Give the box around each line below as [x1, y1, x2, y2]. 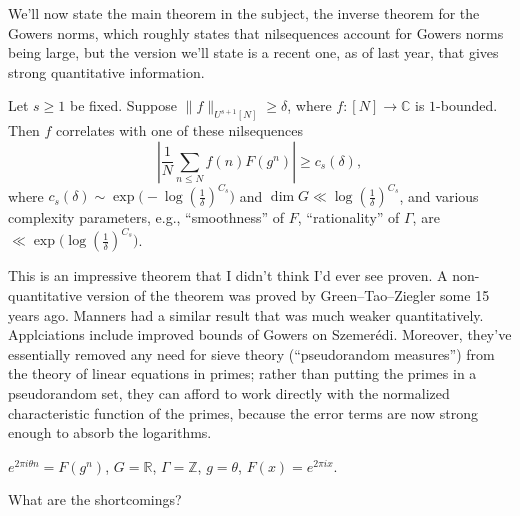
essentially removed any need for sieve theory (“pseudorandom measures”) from [8, 343, 495, 364]
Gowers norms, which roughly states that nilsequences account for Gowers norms [8, 22, 504, 43]
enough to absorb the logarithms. [8, 422, 212, 443]
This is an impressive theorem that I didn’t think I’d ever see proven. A [8, 265, 448, 286]
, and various [399, 185, 479, 206]
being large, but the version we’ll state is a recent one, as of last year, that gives [8, 42, 499, 63]
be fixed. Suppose [69, 95, 178, 116]
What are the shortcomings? [8, 489, 182, 510]
